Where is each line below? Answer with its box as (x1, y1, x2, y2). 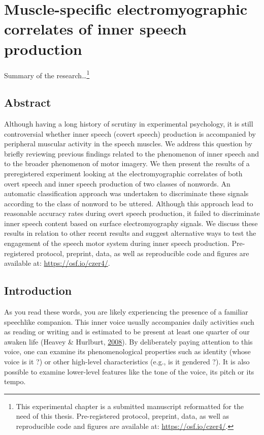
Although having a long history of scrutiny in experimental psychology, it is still (4, 118, 253, 129)
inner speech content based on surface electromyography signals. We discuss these (4, 218, 258, 228)
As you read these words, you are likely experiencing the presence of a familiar (4, 306, 248, 317)
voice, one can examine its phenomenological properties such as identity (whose (4, 346, 251, 357)
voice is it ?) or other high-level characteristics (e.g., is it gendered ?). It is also (4, 356, 250, 367)
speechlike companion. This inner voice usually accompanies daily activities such (4, 316, 254, 327)
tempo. (4, 376, 26, 387)
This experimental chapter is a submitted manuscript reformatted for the (16, 400, 244, 411)
